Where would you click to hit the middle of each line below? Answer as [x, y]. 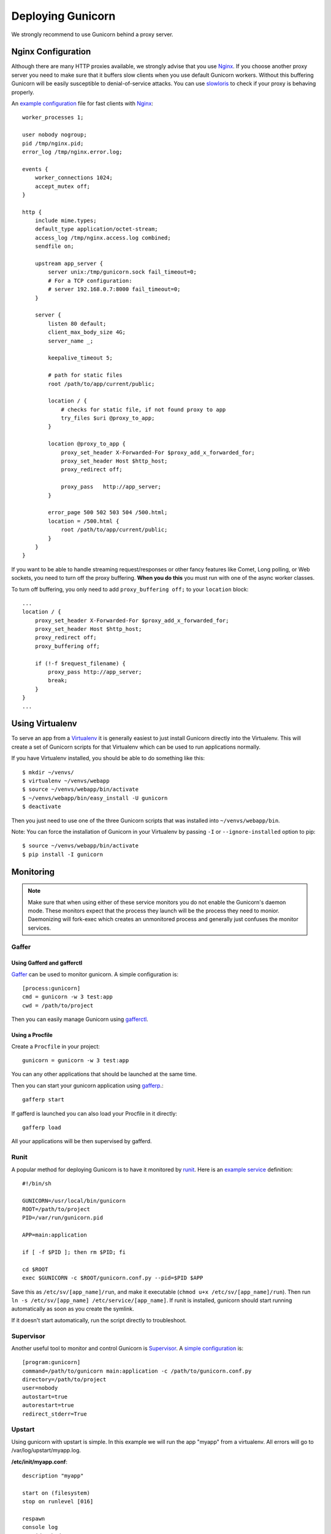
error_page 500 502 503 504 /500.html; [108, 513]
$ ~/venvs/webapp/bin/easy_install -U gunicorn [95, 798]
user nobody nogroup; [55, 135]
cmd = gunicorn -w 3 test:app [68, 997]
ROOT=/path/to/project [56, 1209]
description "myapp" [53, 1475]
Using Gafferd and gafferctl [47, 963]
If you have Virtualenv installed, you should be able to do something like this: [108, 758]
